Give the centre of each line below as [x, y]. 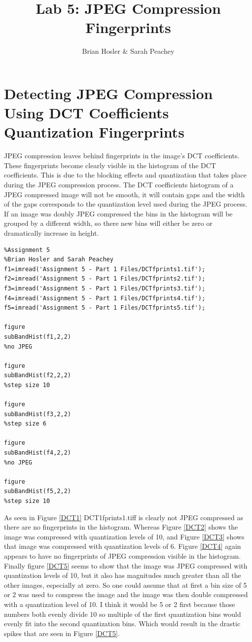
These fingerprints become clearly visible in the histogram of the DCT [110, 165]
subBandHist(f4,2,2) [38, 453]
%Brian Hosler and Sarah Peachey [59, 260]
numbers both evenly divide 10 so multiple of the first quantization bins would [123, 614]
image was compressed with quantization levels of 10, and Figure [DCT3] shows [124, 536]
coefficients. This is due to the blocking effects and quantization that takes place [125, 175]
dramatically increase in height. [52, 232]
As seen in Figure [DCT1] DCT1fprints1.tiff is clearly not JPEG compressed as [124, 517]
